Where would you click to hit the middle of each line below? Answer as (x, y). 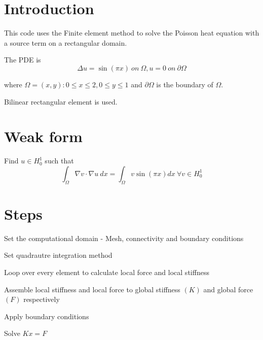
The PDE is (23, 60)
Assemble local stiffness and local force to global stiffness (92, 289)
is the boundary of (185, 84)
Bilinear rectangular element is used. (61, 101)
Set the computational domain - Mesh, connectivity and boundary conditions (124, 238)
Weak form (43, 136)
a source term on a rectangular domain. (66, 42)
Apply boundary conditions (47, 316)
